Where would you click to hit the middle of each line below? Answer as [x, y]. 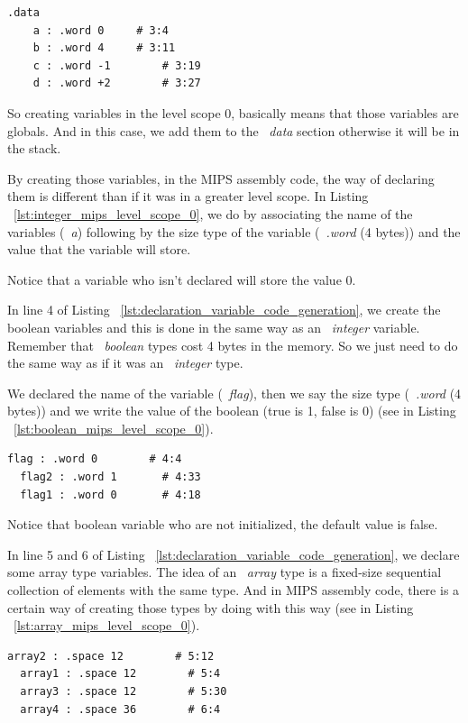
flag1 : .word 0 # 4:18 [110, 494]
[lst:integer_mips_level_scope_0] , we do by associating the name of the [213, 213]
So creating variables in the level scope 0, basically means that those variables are [233, 112]
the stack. [34, 148]
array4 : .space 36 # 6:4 [120, 709]
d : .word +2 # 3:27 [117, 83]
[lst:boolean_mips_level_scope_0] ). [114, 428]
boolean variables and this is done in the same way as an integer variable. [214, 327]
